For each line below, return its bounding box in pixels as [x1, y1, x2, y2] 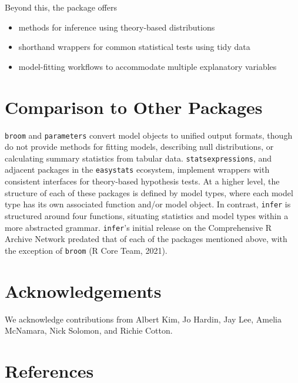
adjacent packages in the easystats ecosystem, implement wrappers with [5, 163, 270, 176]
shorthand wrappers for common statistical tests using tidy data [18, 41, 250, 53]
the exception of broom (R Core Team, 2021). [5, 244, 168, 256]
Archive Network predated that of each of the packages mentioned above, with [5, 233, 287, 245]
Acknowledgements [5, 278, 162, 303]
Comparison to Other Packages [5, 95, 263, 119]
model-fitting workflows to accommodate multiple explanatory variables [18, 60, 277, 72]
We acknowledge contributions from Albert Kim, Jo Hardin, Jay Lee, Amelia [5, 313, 282, 325]
